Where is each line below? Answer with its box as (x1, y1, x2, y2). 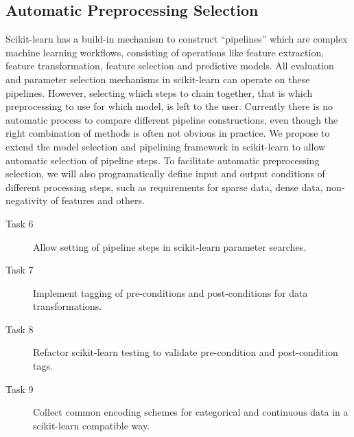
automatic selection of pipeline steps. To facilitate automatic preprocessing (5, 153, 320, 167)
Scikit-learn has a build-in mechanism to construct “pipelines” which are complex (5, 32, 348, 46)
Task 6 (5, 216, 34, 230)
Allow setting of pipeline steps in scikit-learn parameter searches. (33, 239, 307, 254)
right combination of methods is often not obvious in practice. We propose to (5, 126, 330, 140)
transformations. (33, 299, 102, 313)
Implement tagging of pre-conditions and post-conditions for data (33, 285, 308, 300)
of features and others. (50, 193, 145, 208)
